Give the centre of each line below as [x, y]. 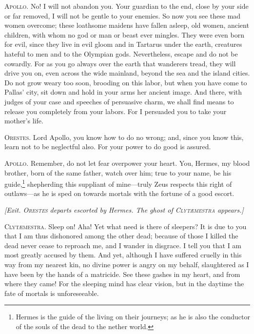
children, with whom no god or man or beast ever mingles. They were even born [124, 34]
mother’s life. [24, 121]
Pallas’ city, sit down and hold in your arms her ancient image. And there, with [123, 92]
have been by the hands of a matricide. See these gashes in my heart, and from [122, 274]
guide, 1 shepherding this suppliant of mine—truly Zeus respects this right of [118, 183]
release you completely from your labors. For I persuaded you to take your [116, 111]
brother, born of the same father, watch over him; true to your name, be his [118, 172]
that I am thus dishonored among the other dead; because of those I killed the [121, 236]
